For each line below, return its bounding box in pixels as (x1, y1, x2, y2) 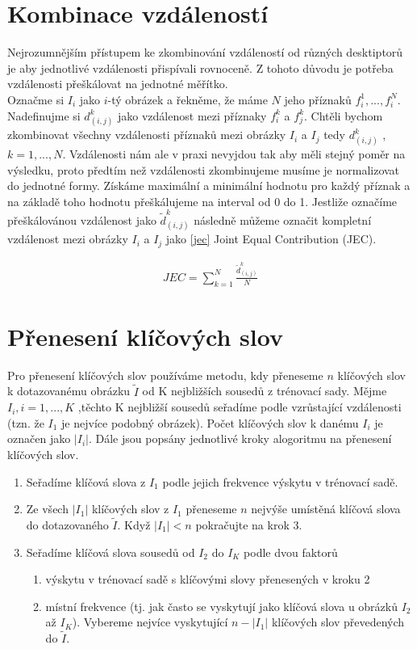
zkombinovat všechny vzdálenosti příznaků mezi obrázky (7, 126, 286, 143)
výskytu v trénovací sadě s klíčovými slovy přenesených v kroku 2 (45, 571, 370, 588)
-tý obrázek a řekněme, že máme (107, 91, 268, 107)
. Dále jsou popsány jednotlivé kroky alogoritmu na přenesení (88, 430, 392, 447)
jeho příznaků (284, 91, 352, 107)
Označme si (7, 91, 65, 107)
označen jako (7, 430, 71, 447)
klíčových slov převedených (271, 613, 405, 630)
